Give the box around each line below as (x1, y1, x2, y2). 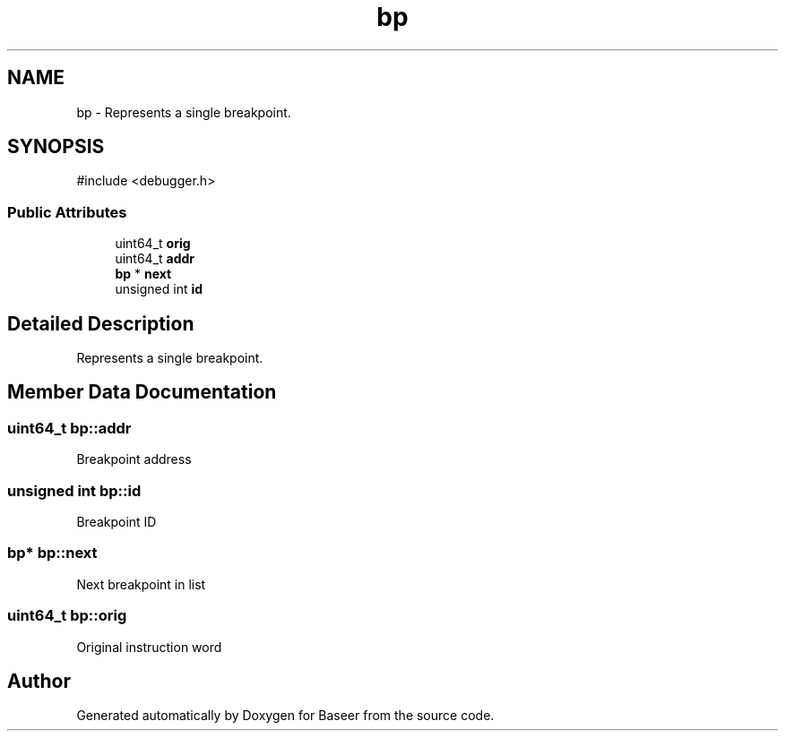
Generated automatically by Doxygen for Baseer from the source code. (76, 708, 495, 724)
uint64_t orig (115, 236, 191, 252)
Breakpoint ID (76, 514, 157, 529)
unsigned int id (115, 281, 203, 297)
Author (7, 669, 71, 692)
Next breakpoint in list (76, 576, 206, 592)
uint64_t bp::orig (7, 606, 127, 625)
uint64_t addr (115, 251, 195, 267)
